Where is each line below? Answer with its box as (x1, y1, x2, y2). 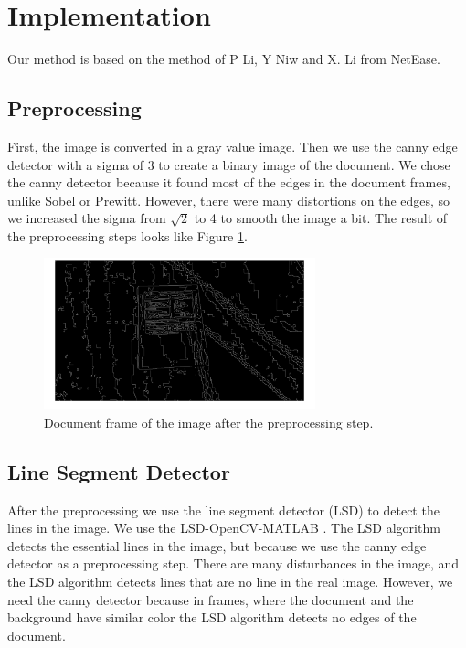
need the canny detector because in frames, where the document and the (7, 590, 414, 609)
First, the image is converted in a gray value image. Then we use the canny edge (7, 136, 458, 155)
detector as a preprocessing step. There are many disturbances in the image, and (7, 554, 460, 573)
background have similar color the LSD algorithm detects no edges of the (7, 608, 417, 627)
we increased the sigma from (7, 208, 166, 228)
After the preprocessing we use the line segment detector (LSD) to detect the (7, 500, 440, 519)
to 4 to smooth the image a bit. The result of (194, 208, 448, 228)
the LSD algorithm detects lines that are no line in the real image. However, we (7, 572, 453, 591)
